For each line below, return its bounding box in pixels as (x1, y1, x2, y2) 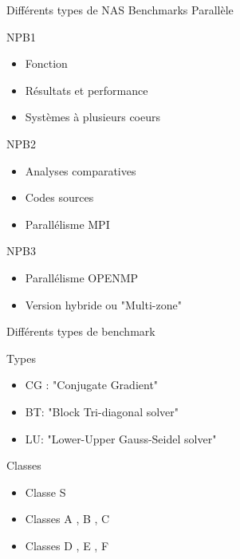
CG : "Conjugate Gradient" (25, 376, 159, 393)
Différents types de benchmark (6, 323, 155, 340)
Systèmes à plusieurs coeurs (25, 108, 161, 125)
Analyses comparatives (25, 162, 136, 179)
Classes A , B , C (25, 510, 110, 527)
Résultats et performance (25, 81, 148, 98)
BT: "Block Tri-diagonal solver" (25, 403, 179, 419)
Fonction (25, 55, 68, 72)
